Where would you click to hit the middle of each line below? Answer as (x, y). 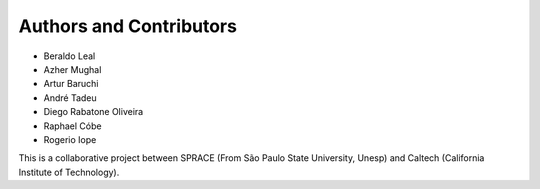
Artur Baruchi (71, 84)
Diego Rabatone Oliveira (93, 112)
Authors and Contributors (127, 26)
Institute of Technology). (69, 172)
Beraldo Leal (69, 56)
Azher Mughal (72, 69)
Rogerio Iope (70, 139)
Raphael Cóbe (72, 126)
